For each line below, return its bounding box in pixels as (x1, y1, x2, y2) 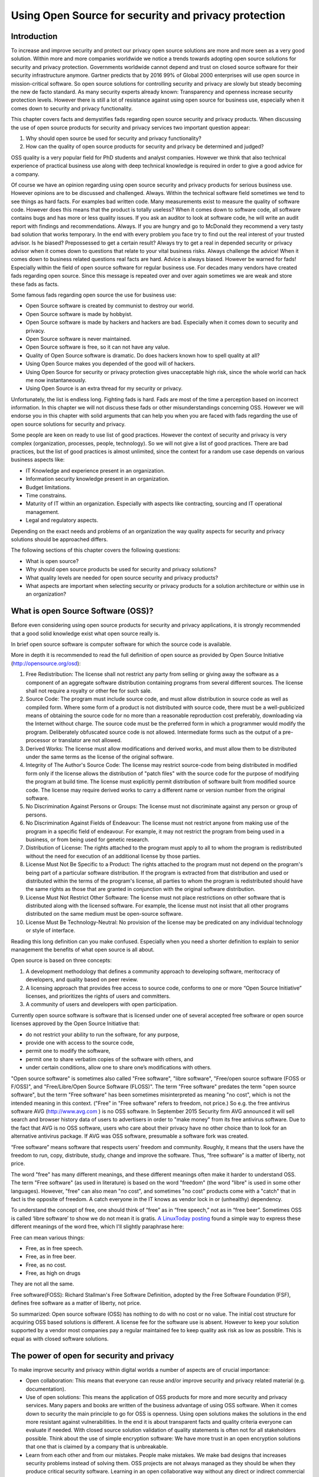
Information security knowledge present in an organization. (25, 476, 170, 483)
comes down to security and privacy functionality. (11, 105, 133, 112)
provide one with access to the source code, (25, 1039, 134, 1046)
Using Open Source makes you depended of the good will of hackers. (25, 360, 196, 367)
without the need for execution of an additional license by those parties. (25, 853, 201, 860)
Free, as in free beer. (25, 1253, 76, 1260)
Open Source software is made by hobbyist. (25, 310, 133, 317)
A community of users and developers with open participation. (25, 1001, 178, 1008)
